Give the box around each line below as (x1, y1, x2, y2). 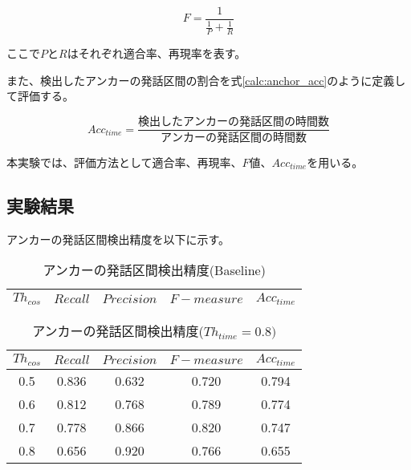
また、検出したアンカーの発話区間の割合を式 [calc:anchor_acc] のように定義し (6, 71, 406, 88)
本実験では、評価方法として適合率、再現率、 (6, 153, 242, 170)
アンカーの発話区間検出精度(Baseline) (43, 261, 266, 280)
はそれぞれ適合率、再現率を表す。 (67, 45, 246, 62)
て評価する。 (6, 87, 74, 104)
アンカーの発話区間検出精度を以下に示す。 (6, 230, 230, 247)
